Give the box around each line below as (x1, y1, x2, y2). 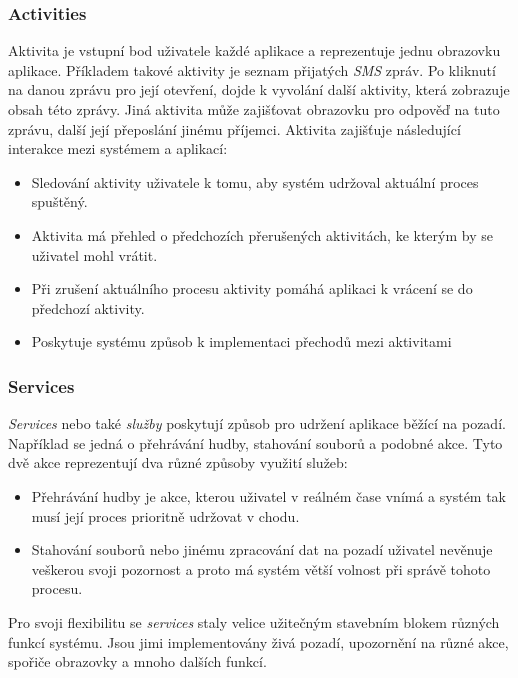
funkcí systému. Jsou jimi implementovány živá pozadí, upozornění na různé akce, (8, 631, 509, 652)
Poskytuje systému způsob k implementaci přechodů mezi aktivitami (31, 331, 452, 352)
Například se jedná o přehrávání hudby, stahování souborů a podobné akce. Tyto (8, 432, 503, 453)
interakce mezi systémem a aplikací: (8, 138, 228, 159)
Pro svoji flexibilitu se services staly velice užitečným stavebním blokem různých (8, 611, 500, 632)
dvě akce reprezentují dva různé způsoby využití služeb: (8, 452, 348, 473)
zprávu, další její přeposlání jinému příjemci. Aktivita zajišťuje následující (8, 118, 461, 139)
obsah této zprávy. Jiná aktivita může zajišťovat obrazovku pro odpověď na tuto (8, 99, 500, 119)
